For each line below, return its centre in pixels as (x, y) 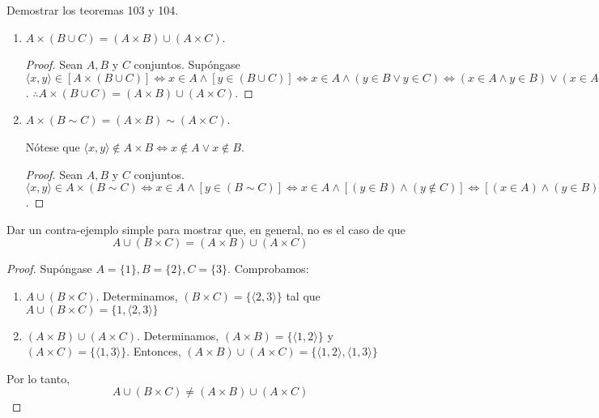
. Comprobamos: (268, 269)
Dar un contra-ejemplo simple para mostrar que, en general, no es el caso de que (206, 229)
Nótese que (53, 146)
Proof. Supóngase (49, 269)
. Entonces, (154, 351)
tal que (303, 295)
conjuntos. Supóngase (187, 64)
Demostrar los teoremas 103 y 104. (93, 10)
